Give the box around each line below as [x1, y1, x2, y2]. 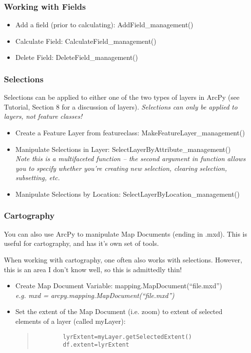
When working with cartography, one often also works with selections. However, [4, 254, 242, 264]
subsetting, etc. [15, 172, 60, 183]
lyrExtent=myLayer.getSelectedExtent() [62, 333, 192, 340]
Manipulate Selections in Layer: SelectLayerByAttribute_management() [15, 144, 231, 154]
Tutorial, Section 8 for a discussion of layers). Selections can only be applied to [4, 101, 238, 111]
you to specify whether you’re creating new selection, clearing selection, [15, 163, 227, 173]
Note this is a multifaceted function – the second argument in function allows [15, 153, 246, 164]
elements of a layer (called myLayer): [15, 316, 126, 326]
